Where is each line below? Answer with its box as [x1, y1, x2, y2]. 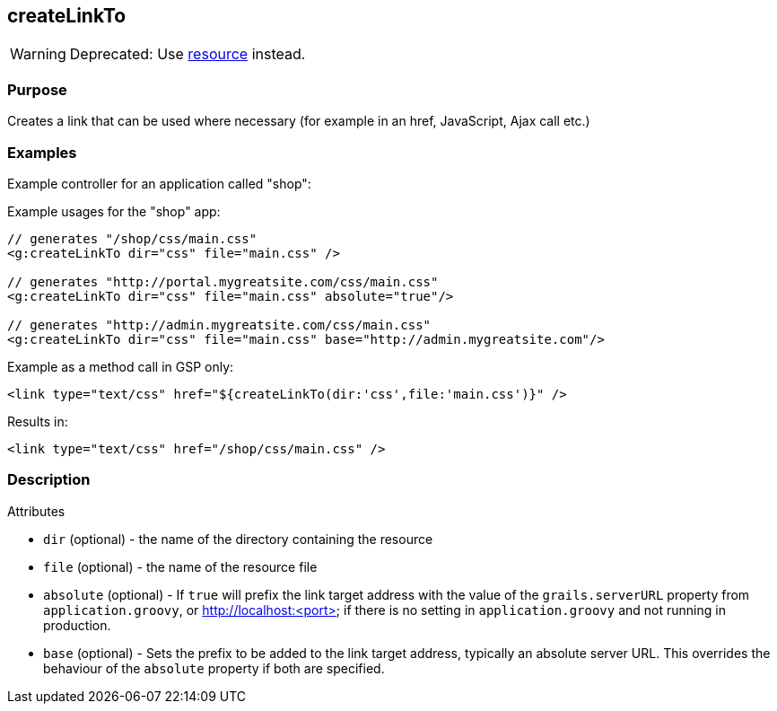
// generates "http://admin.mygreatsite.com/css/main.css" [7, 317, 432, 332]
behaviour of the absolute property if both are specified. [43, 660, 385, 676]
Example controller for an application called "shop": [7, 175, 311, 191]
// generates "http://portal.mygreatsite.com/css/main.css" [7, 274, 439, 289]
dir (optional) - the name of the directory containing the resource [43, 531, 433, 547]
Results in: [7, 413, 68, 429]
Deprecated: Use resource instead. [69, 45, 306, 64]
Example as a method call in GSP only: [7, 358, 234, 374]
